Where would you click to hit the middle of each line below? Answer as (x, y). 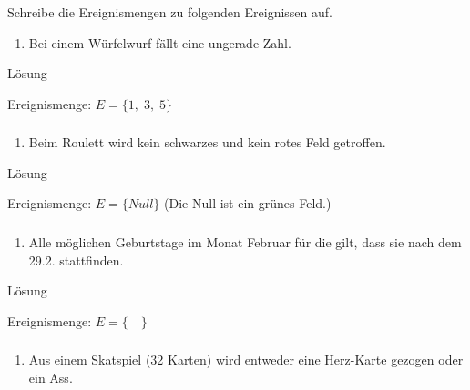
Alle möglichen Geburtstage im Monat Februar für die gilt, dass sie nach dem (245, 242)
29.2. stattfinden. (76, 260)
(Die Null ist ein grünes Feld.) (248, 203)
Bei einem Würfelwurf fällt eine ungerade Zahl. (160, 42)
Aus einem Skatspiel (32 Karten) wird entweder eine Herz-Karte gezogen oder (246, 360)
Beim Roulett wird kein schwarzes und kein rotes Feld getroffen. (207, 142)
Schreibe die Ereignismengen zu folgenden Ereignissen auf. (170, 12)
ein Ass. (51, 377)
